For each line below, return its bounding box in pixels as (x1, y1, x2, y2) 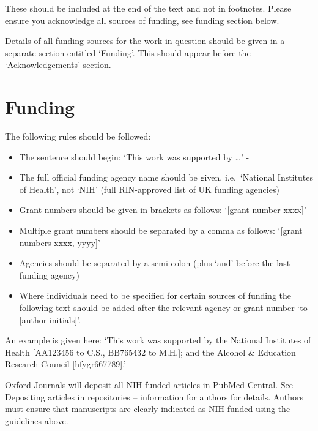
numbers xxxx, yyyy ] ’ (19, 236, 100, 249)
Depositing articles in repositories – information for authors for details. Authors (5, 390, 303, 403)
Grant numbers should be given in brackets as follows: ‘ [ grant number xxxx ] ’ (19, 203, 306, 216)
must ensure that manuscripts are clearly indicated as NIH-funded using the (5, 402, 290, 415)
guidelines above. (5, 414, 68, 427)
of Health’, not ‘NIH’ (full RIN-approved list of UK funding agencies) (19, 182, 279, 195)
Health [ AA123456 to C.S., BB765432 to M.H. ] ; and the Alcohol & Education (5, 345, 296, 358)
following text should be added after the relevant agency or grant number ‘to (19, 301, 308, 314)
